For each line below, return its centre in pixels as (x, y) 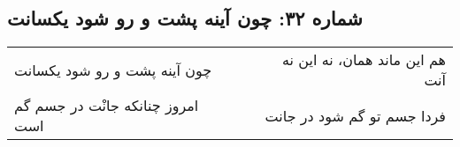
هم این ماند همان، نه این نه (364, 60)
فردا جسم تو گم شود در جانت (355, 115)
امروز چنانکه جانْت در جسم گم (107, 106)
